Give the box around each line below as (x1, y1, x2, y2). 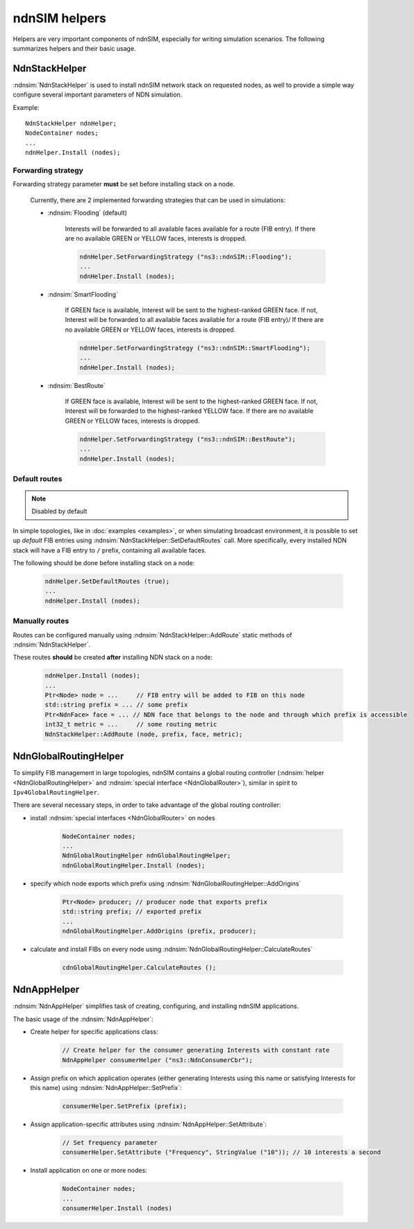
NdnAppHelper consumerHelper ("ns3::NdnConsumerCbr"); (62, 1056, 253, 1064)
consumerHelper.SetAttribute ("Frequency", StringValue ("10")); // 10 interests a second (62, 1148, 381, 1157)
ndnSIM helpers (13, 10, 107, 26)
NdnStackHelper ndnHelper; (25, 120, 117, 128)
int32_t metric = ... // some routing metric (44, 720, 217, 729)
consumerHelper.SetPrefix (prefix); (62, 1102, 188, 1110)
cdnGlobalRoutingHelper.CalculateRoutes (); (62, 963, 217, 971)
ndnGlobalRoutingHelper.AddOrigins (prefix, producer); (62, 927, 257, 935)
